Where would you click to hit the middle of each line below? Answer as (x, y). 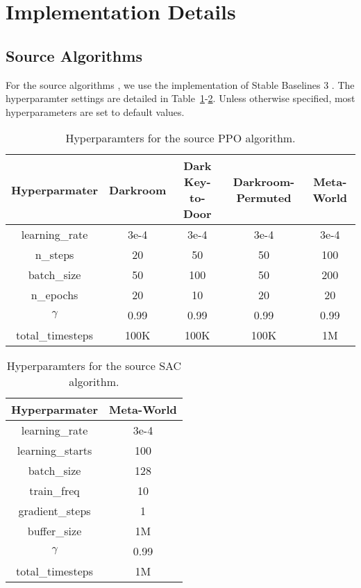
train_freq (54, 491)
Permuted (264, 198)
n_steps (54, 255)
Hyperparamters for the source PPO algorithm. (180, 138)
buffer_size (54, 531)
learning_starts (54, 451)
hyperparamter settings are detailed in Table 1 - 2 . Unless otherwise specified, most (180, 98)
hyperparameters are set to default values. (95, 111)
